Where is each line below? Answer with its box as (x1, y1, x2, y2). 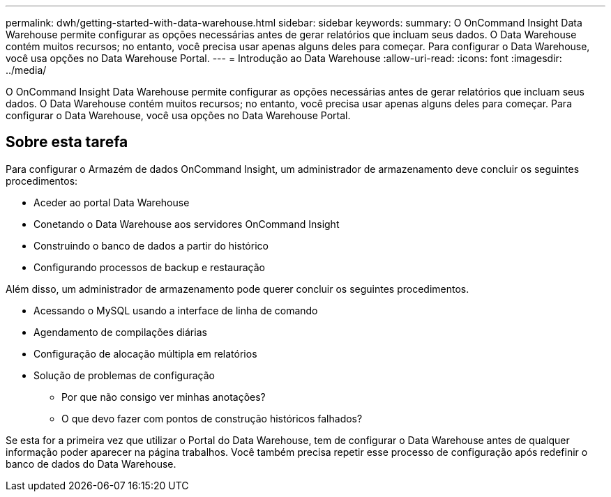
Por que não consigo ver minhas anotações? (61, 390, 266, 403)
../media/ (6, 64, 47, 76)
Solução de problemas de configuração (33, 369, 215, 381)
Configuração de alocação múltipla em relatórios (33, 347, 257, 360)
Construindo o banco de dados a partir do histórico (33, 239, 269, 252)
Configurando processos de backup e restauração (33, 261, 266, 273)
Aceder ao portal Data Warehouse (33, 196, 190, 208)
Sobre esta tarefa (6, 133, 128, 151)
